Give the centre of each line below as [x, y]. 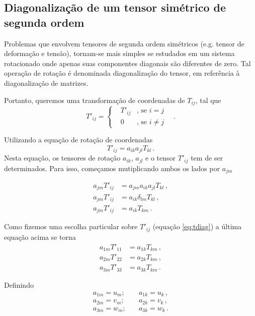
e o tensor [161, 158]
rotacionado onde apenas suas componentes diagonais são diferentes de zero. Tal [127, 63]
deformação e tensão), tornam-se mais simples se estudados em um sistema [119, 53]
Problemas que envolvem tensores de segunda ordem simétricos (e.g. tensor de [124, 43]
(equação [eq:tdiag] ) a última [197, 226]
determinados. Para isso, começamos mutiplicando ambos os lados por [112, 168]
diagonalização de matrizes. [46, 83]
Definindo [19, 284]
